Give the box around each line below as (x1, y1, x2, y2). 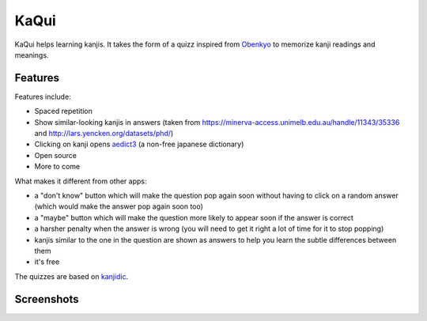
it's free (34, 257, 60, 266)
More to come (34, 162, 81, 172)
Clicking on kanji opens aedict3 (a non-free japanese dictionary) (34, 139, 244, 149)
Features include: (14, 92, 71, 101)
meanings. (14, 50, 49, 59)
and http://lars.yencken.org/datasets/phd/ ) (34, 129, 174, 138)
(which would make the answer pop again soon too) (34, 202, 203, 211)
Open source (34, 150, 77, 160)
